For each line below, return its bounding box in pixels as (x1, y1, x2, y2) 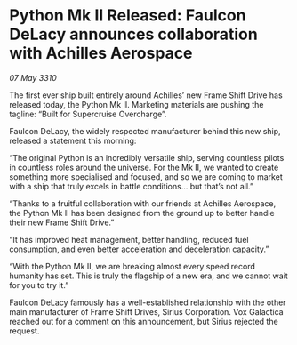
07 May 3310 (9, 72, 58, 83)
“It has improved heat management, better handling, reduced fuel (9, 234, 249, 245)
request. (9, 325, 40, 336)
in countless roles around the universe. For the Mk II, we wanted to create (9, 162, 279, 172)
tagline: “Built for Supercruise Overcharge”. (9, 108, 167, 119)
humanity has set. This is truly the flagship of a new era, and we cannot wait (9, 270, 289, 281)
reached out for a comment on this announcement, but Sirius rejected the (9, 316, 278, 326)
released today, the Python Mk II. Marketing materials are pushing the (9, 99, 264, 109)
